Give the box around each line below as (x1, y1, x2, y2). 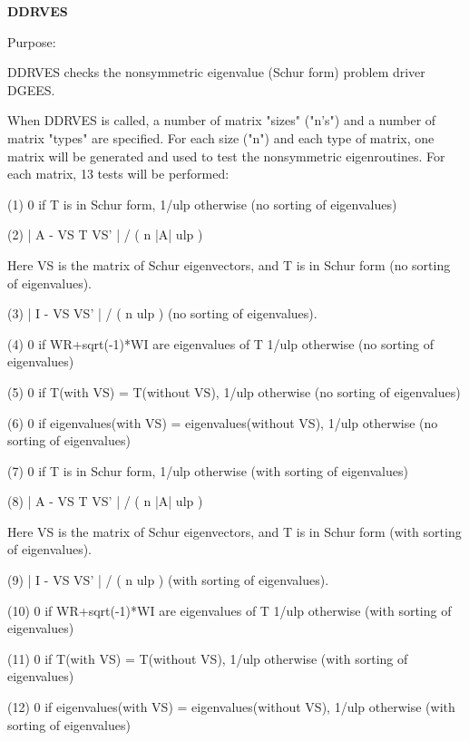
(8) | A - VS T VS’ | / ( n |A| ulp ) (7, 492, 203, 511)
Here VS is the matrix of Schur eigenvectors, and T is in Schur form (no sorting (7, 255, 451, 274)
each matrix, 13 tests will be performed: (7, 164, 230, 183)
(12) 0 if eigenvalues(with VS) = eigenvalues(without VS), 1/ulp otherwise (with (7, 697, 455, 717)
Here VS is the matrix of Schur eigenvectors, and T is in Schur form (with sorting (7, 522, 462, 541)
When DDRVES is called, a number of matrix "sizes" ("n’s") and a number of (7, 111, 436, 130)
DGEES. (7, 80, 55, 99)
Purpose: (7, 32, 56, 51)
